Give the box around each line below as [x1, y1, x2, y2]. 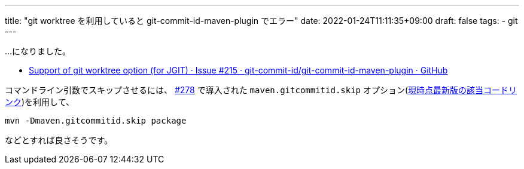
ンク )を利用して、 [5, 97, 74, 107]
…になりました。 [5, 46, 71, 56]
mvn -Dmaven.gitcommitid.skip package [5, 116, 187, 125]
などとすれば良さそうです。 [5, 135, 113, 145]
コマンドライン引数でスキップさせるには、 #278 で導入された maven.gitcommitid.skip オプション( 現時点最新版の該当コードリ [5, 85, 517, 95]
